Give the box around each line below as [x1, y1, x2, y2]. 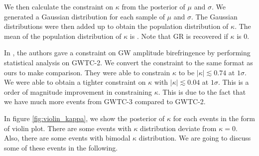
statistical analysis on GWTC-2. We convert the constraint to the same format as [4, 57, 253, 67]
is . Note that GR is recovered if [129, 30, 228, 41]
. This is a [218, 77, 249, 87]
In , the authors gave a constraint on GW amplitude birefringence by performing [4, 47, 251, 58]
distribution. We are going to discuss [138, 133, 251, 143]
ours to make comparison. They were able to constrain [4, 67, 170, 77]
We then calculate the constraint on [4, 1, 114, 11]
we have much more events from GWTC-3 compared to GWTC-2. [4, 96, 206, 107]
